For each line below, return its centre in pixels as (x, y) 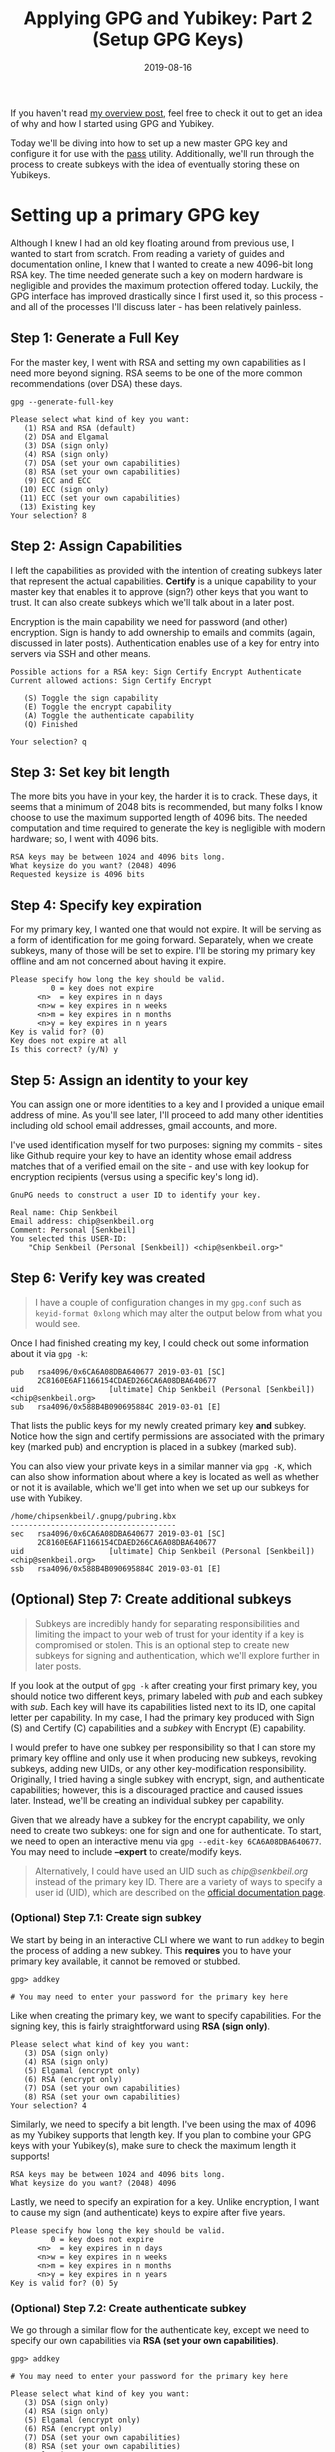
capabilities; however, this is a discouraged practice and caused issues (156, 1789)
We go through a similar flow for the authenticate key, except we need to (160, 2330)
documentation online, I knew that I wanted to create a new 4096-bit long (162, 264)
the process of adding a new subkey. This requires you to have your (151, 1950)
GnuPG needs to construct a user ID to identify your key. (136, 1195)
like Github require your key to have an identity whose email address (151, 1155)
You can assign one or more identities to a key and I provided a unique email (167, 1104)
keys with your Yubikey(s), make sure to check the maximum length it (153, 2145)
